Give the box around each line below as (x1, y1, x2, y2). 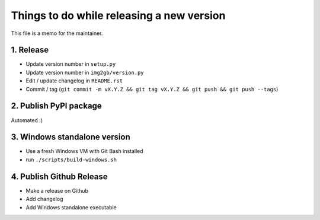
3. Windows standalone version (11, 132, 130, 142)
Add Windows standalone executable (25, 203, 117, 211)
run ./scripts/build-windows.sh (25, 156, 117, 163)
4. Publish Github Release (11, 171, 108, 181)
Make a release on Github (25, 187, 89, 194)
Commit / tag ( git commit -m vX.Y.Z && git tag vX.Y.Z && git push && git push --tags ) (25, 85, 279, 93)
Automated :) (11, 116, 43, 124)
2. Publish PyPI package (11, 101, 102, 111)
